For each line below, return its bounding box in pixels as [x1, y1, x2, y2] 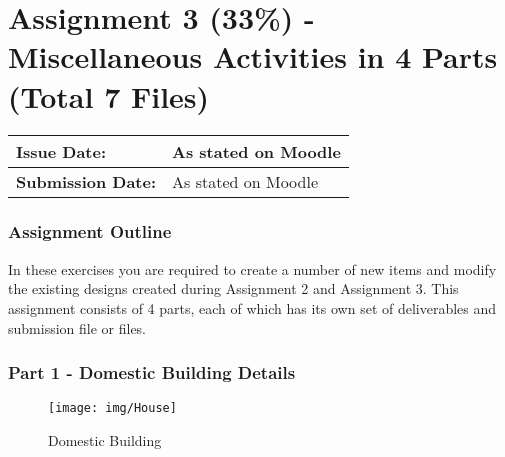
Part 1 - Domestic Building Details [8, 360, 296, 385]
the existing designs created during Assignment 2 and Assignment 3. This [8, 278, 459, 299]
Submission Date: [16, 169, 157, 193]
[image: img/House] [48, 401, 177, 416]
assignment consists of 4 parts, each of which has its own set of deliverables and [8, 297, 497, 318]
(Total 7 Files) [8, 75, 210, 116]
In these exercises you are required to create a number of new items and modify [8, 258, 497, 279]
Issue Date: [16, 139, 107, 163]
